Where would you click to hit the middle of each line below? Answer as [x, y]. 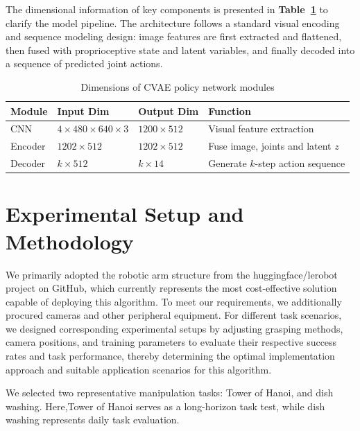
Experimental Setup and [125, 214]
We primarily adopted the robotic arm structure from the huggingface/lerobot [172, 274]
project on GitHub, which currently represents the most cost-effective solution [171, 288]
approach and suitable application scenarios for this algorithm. [139, 369]
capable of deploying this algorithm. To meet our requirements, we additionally [174, 301]
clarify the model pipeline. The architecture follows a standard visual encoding [173, 23]
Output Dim [169, 111]
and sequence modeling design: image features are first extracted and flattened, [174, 36]
